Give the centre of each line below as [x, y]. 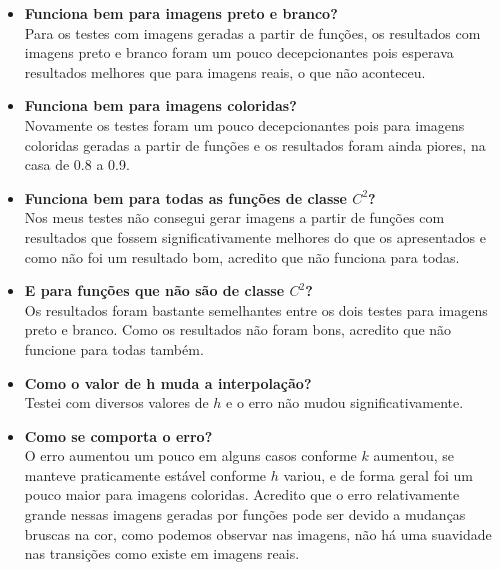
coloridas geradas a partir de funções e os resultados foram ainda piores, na [255, 144]
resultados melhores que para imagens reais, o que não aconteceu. [225, 71]
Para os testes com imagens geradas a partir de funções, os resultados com [252, 32]
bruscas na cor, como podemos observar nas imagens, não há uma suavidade [258, 533]
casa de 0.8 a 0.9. [77, 164]
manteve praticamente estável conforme [145, 474]
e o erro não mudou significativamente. [345, 402]
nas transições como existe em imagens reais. [162, 553]
